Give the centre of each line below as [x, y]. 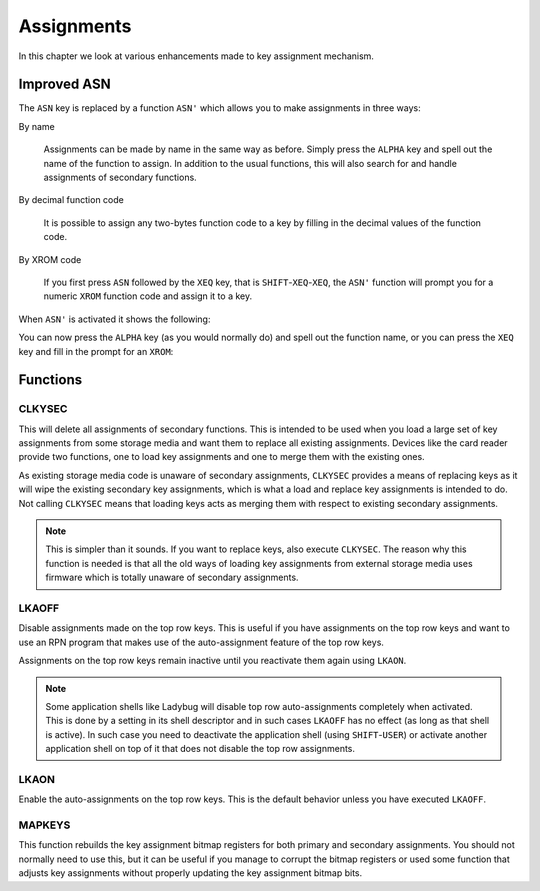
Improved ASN [64, 84]
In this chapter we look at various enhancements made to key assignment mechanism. [196, 56]
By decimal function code [71, 200]
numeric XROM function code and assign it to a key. [148, 296]
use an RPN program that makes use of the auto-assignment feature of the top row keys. [201, 642]
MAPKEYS [44, 825]
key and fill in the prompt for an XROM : [96, 351]
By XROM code [50, 259]
